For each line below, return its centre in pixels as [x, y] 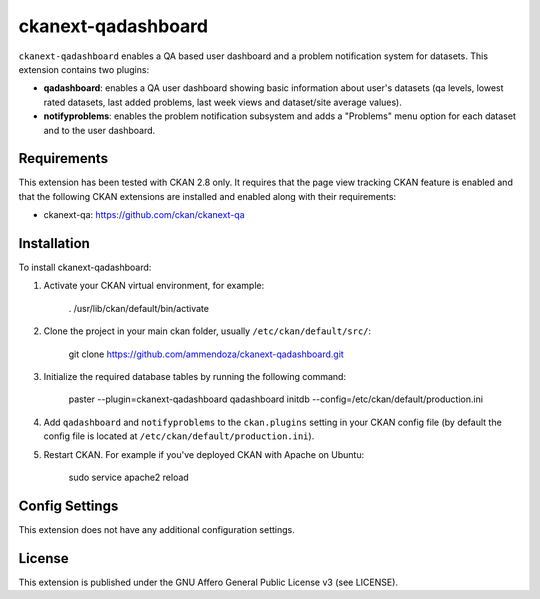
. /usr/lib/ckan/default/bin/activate [139, 308]
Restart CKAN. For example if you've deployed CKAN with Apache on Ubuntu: [204, 454]
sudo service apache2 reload [128, 477]
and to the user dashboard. [99, 130]
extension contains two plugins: [84, 69]
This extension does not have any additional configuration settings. [156, 529]
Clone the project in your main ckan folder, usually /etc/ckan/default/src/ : [207, 331]
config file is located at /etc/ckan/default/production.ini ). [179, 436]
